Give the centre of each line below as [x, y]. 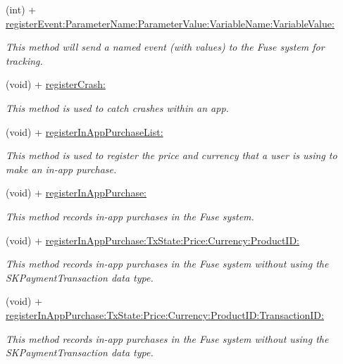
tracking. [24, 60]
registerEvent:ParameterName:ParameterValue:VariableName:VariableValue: [170, 23]
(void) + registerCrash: [56, 84]
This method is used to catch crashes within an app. [117, 107]
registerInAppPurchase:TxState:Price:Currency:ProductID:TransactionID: [165, 314]
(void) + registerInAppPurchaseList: [85, 131]
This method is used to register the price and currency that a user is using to [171, 155]
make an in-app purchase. [61, 169]
